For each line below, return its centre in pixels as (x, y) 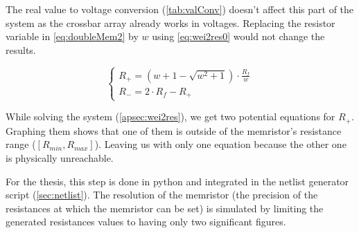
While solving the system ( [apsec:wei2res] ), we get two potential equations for (170, 116)
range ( (21, 144)
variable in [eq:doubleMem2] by (72, 36)
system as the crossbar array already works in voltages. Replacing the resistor (170, 22)
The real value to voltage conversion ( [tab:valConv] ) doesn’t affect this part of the (180, 9)
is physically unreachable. (60, 158)
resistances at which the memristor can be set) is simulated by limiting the (165, 208)
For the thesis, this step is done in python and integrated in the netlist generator (177, 181)
